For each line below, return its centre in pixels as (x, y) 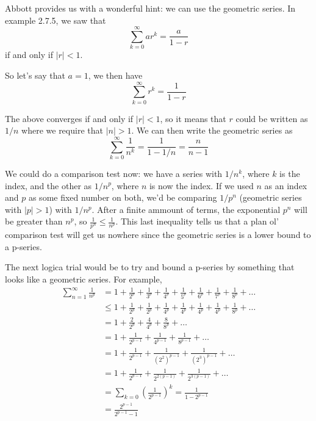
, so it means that (193, 118)
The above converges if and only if (69, 118)
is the (290, 173)
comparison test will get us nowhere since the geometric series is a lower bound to (158, 235)
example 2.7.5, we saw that (56, 20)
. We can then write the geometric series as (212, 130)
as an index (286, 185)
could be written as (272, 118)
